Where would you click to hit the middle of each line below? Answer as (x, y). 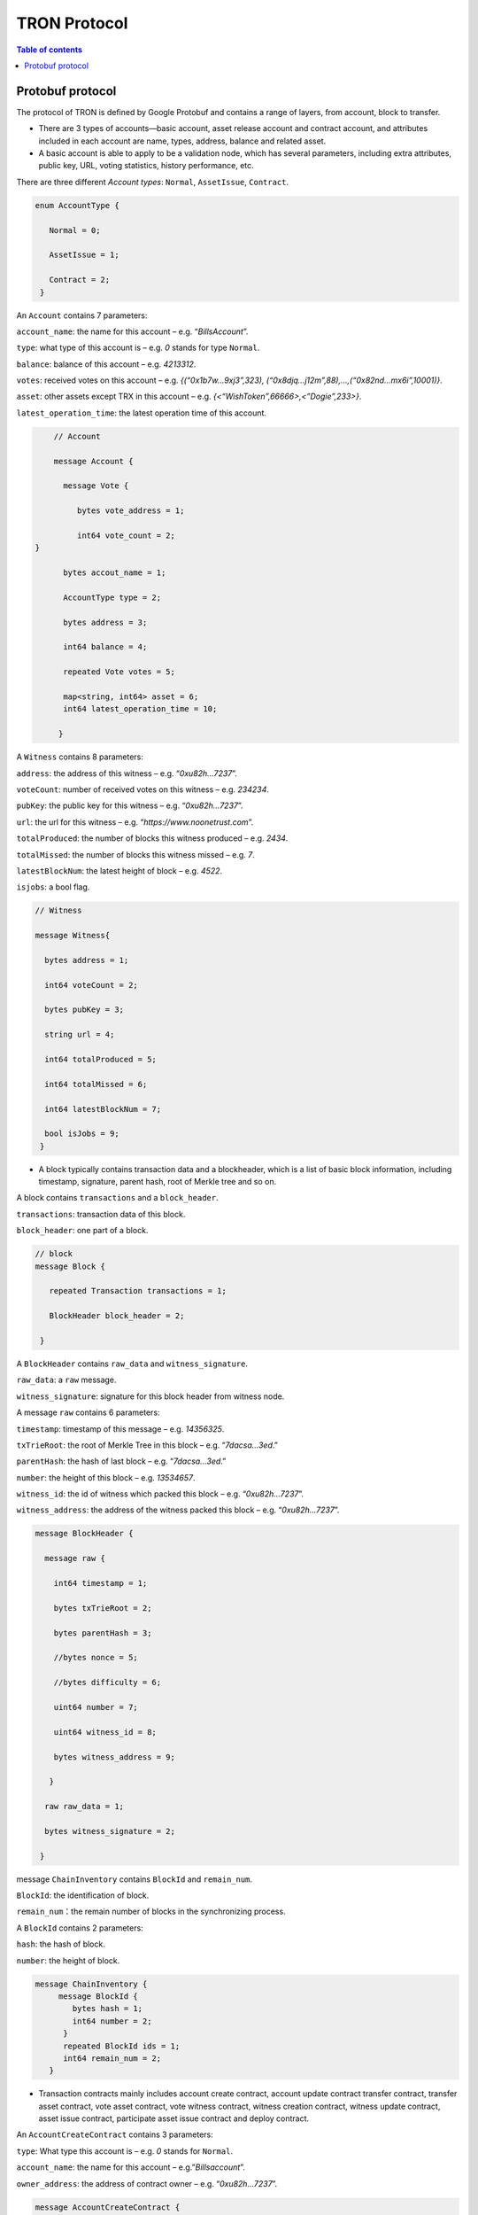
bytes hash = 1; (108, 2009)
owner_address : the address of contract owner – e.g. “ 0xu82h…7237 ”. (147, 2183)
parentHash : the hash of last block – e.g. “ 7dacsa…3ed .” (121, 1461)
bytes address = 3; (105, 622)
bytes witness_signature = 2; (110, 1831)
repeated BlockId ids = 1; (122, 2046)
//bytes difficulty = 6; (108, 1683)
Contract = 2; (80, 280)
